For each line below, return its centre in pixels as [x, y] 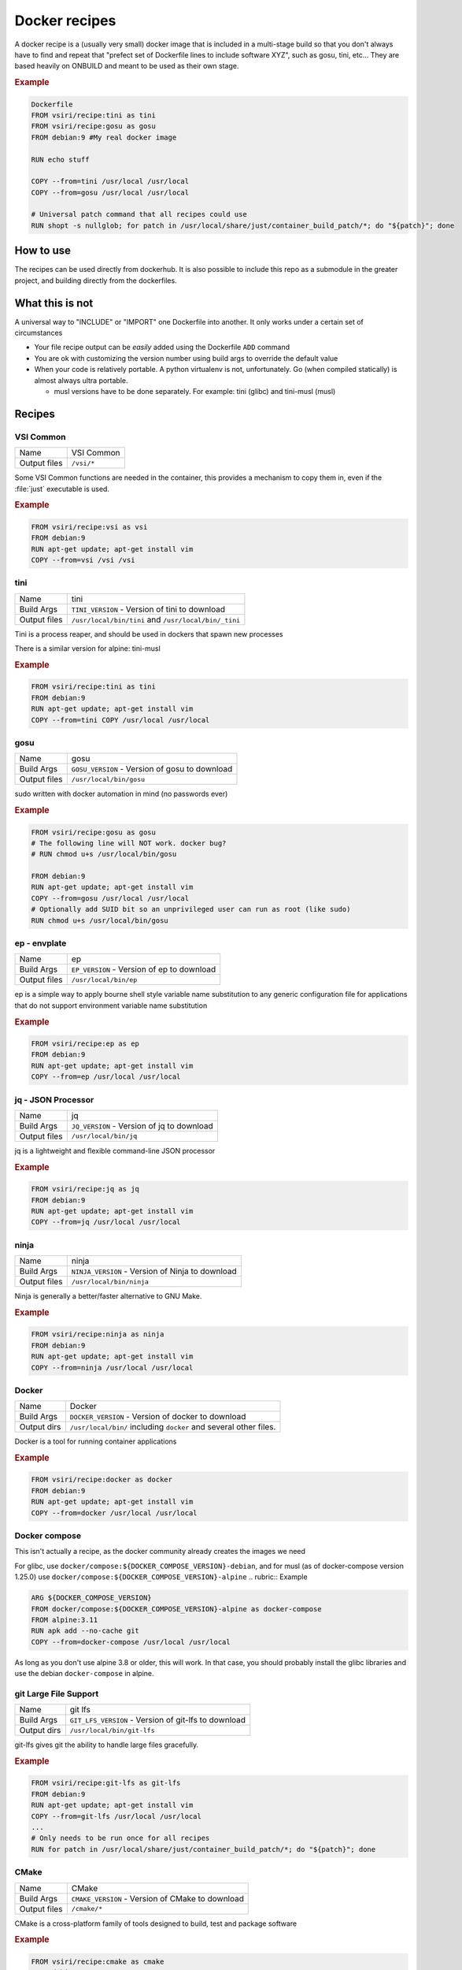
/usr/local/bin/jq [104, 1136]
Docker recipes [65, 20]
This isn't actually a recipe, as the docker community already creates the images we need [160, 1552]
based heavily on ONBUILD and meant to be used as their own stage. [127, 66]
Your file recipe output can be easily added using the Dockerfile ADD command [162, 348]
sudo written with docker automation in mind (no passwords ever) [121, 794]
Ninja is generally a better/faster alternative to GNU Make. [108, 1296]
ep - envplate [41, 943]
